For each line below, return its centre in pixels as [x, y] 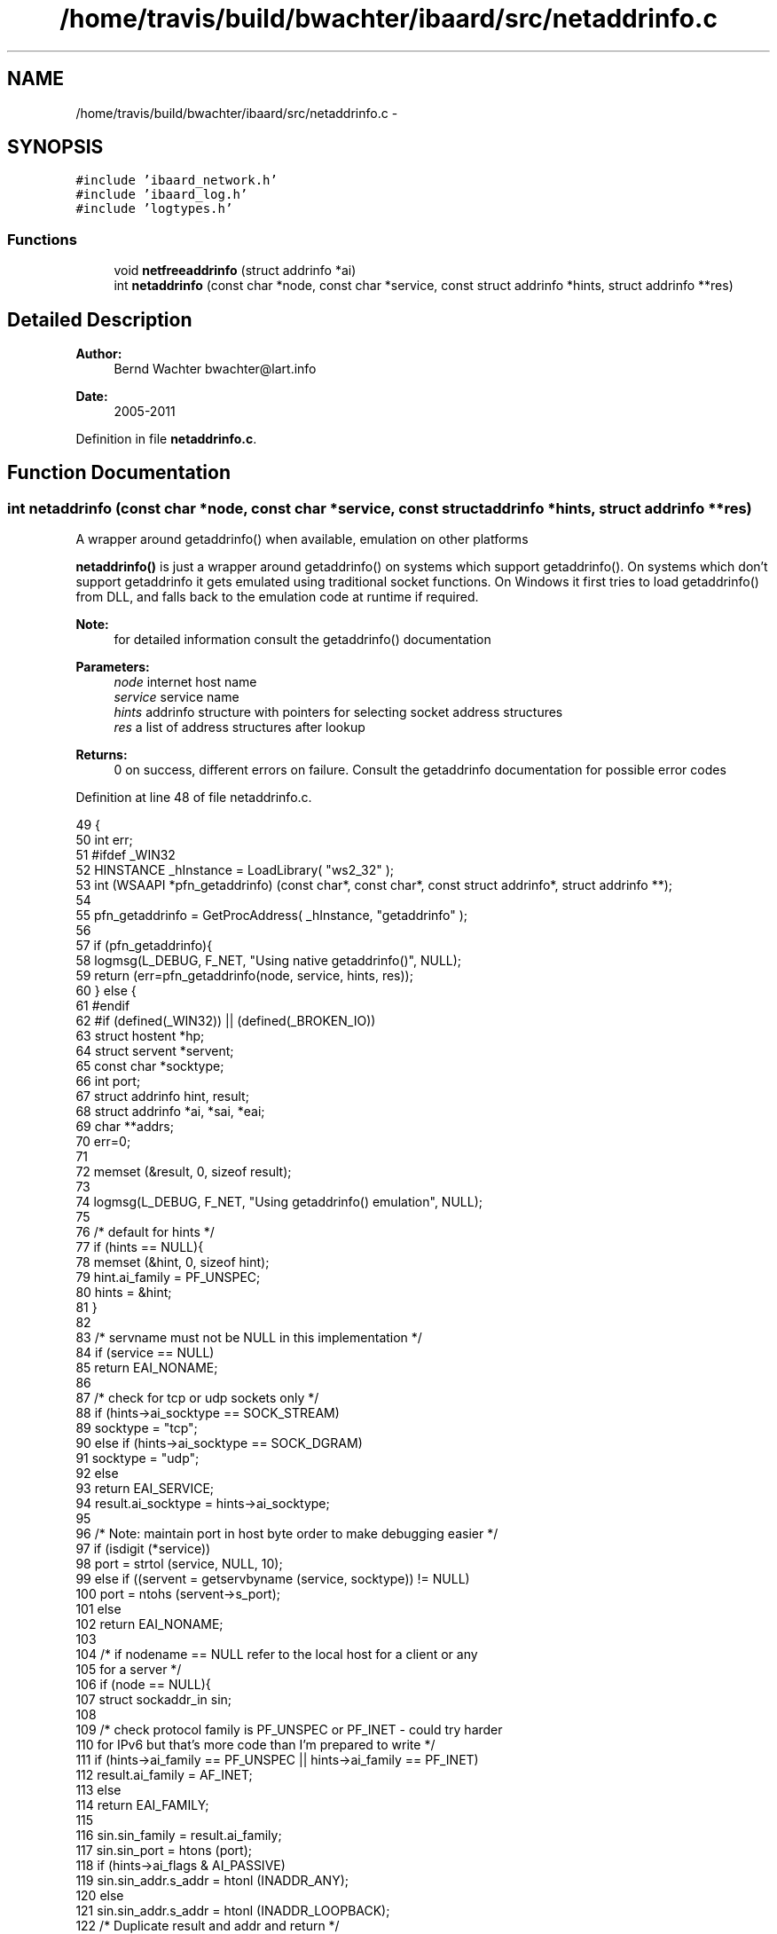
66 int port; [108, 1081]
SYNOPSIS [55, 147]
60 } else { [106, 991]
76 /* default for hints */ [145, 1232]
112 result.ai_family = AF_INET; [164, 1775]
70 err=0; [103, 1142]
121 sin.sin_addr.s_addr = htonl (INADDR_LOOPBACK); [233, 1911]
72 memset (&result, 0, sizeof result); [184, 1172]
